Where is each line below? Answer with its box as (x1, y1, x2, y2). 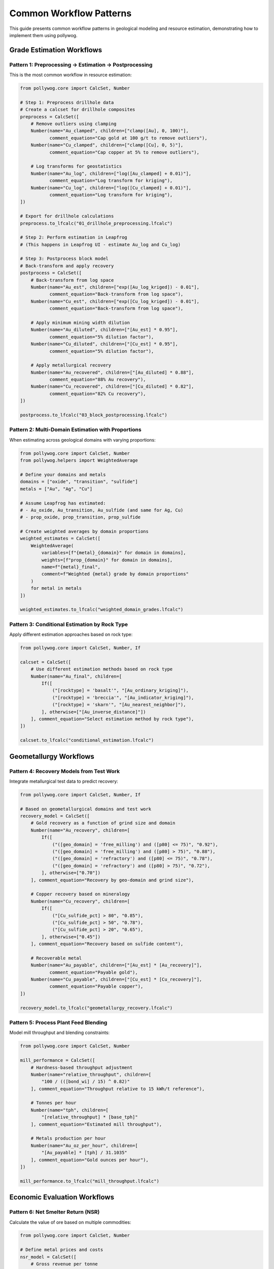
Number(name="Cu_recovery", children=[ (30, 898, 130, 904)
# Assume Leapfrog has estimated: (20, 500, 106, 506)
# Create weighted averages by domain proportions (20, 528, 149, 535)
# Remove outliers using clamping (30, 121, 117, 127)
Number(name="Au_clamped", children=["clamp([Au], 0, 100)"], (30, 128, 189, 134)
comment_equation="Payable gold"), (49, 970, 138, 975)
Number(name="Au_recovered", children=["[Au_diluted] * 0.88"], (30, 370, 194, 375)
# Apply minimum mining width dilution (30, 320, 130, 325)
